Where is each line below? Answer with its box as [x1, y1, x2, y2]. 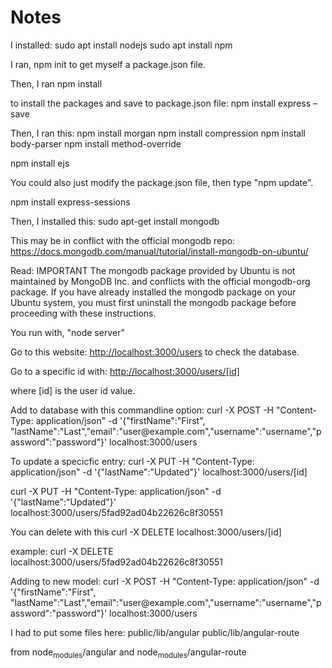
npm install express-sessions [10, 196, 131, 208]
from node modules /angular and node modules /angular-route [10, 646, 247, 660]
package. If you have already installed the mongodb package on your [10, 286, 297, 298]
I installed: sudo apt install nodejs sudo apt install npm [10, 39, 233, 51]
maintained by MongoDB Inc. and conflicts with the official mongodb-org [10, 275, 311, 287]
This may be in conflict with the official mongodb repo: [10, 234, 236, 246]
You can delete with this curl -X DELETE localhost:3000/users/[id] [10, 526, 282, 538]
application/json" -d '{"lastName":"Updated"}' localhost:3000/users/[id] [10, 466, 308, 478]
